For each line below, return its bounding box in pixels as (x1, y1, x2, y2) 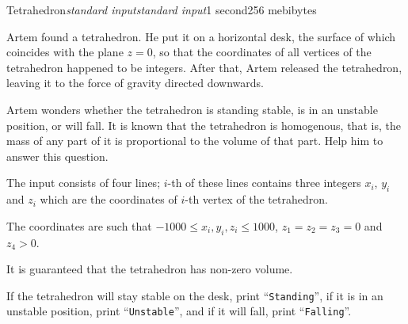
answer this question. (6, 147, 109, 164)
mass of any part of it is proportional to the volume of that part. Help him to (6, 132, 383, 149)
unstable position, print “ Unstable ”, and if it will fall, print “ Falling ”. (6, 303, 352, 319)
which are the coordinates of (40, 191, 177, 208)
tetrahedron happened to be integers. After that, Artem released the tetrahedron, (6, 59, 402, 75)
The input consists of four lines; (6, 174, 161, 191)
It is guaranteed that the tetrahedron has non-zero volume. (6, 261, 293, 277)
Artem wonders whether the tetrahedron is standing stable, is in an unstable (6, 101, 378, 117)
